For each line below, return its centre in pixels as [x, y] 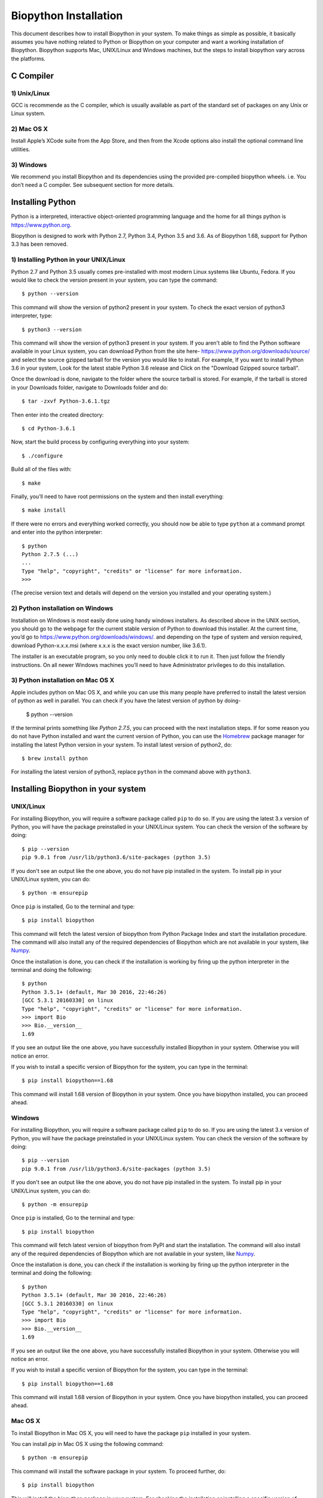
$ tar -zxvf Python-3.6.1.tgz [66, 401]
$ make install [44, 510]
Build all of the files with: [41, 469]
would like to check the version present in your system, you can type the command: [114, 280]
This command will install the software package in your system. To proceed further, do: [118, 1471]
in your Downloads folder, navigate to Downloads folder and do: [90, 387]
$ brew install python [55, 759]
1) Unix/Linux [31, 93]
